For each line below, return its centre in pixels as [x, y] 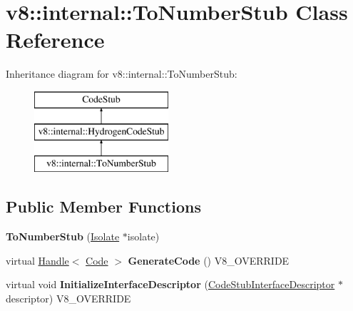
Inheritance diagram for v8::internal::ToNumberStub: [122, 74]
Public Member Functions [103, 207]
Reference [55, 40]
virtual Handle [37, 260]
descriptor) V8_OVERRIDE [68, 298]
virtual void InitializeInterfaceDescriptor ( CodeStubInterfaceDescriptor [170, 284]
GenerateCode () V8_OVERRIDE [209, 260]
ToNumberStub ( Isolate [63, 236]
